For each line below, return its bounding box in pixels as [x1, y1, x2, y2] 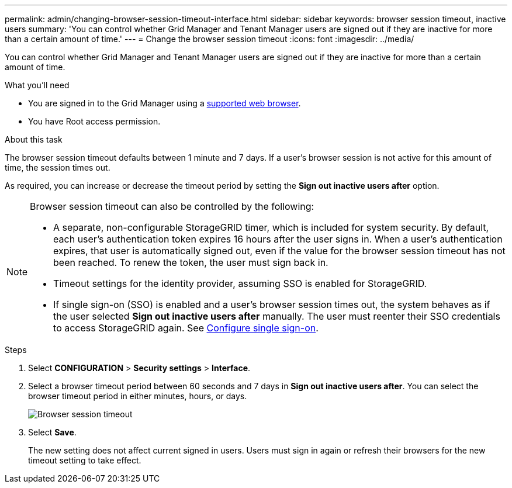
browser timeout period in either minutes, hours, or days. [28, 391, 247, 401]
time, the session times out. [5, 162, 110, 172]
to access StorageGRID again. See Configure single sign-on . [53, 322, 319, 334]
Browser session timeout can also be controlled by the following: [30, 200, 314, 212]
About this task [5, 134, 63, 144]
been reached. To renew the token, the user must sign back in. [53, 257, 328, 268]
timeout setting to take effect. [28, 455, 141, 465]
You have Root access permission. [28, 116, 161, 126]
